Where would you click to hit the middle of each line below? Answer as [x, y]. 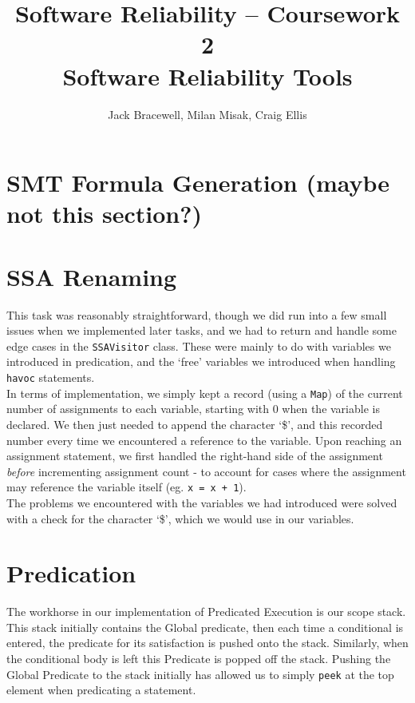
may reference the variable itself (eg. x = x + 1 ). [126, 487]
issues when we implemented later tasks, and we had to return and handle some [202, 330]
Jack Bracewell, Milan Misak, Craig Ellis [207, 114]
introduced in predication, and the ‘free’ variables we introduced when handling [201, 361]
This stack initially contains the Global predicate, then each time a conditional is [205, 627]
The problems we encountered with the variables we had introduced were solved [202, 502]
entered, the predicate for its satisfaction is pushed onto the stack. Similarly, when [207, 643]
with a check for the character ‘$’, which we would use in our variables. [180, 518]
